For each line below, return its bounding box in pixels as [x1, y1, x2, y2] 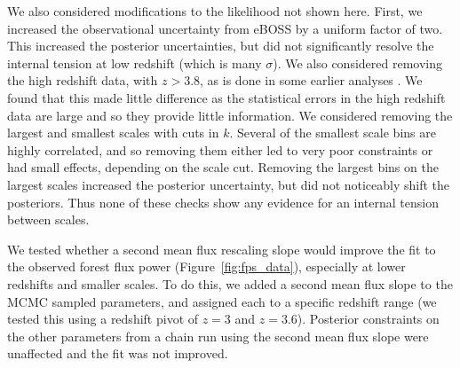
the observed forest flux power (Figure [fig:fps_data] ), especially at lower [7, 257, 406, 276]
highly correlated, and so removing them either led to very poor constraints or [7, 140, 433, 159]
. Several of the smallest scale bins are [229, 123, 436, 142]
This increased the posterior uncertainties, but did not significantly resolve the [7, 36, 434, 55]
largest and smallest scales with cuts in [7, 123, 219, 142]
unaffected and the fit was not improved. [7, 344, 228, 363]
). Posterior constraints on [297, 309, 440, 328]
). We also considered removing [273, 53, 442, 72]
